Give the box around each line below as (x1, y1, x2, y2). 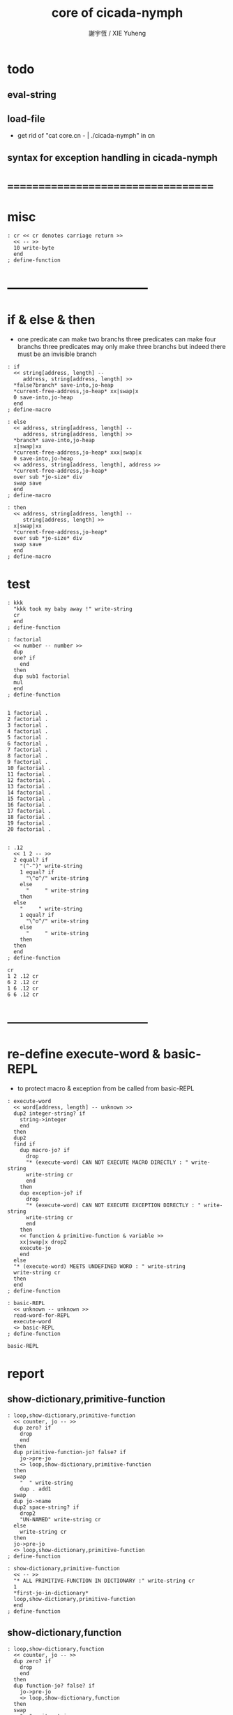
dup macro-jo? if (20, 1146, 70, 1153)
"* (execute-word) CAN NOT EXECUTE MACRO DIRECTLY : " (25, 1159, 189, 1166)
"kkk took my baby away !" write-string (13, 605, 133, 613)
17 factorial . (7, 807, 52, 814)
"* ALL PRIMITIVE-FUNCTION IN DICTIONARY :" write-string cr (13, 1577, 195, 1584)
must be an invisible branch (17, 350, 97, 358)
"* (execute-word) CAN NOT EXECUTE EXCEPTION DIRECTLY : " (25, 1202, 201, 1209)
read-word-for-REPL (13, 1311, 70, 1319)
